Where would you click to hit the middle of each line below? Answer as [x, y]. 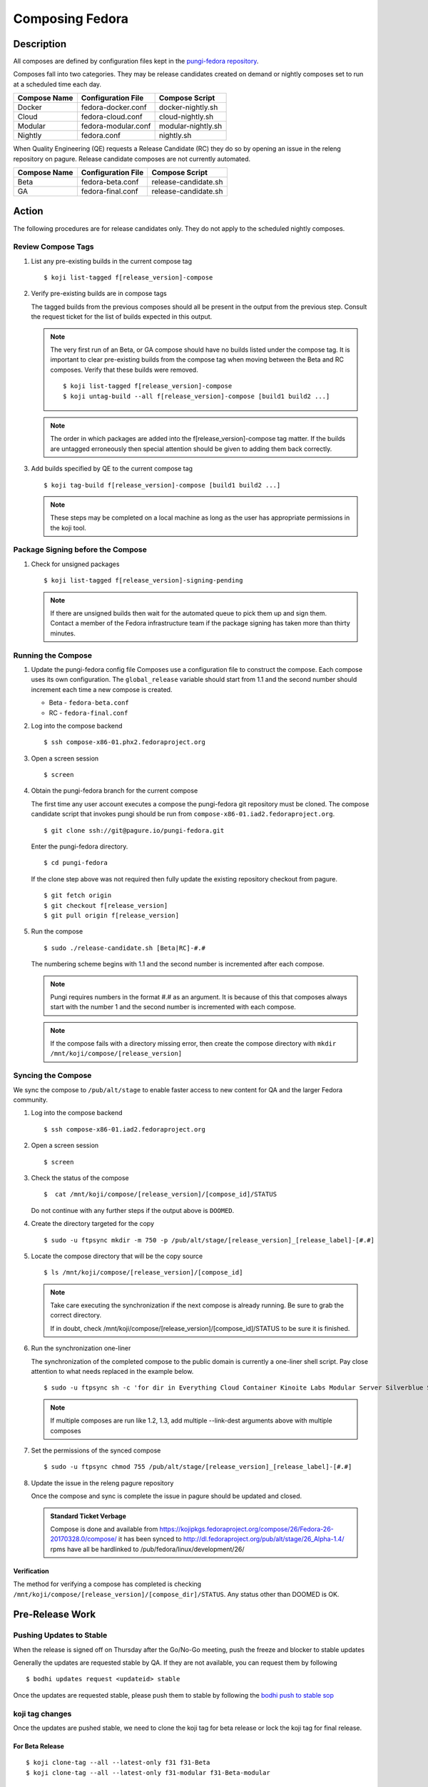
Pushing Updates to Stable [60, 1635]
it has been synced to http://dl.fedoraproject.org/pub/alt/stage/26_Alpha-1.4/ [231, 1539]
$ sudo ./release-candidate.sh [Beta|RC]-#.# [125, 948]
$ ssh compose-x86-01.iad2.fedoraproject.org [125, 1129]
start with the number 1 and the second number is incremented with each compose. [173, 1007]
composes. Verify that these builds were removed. [124, 370]
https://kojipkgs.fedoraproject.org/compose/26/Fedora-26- [247, 1529]
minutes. [63, 633]
